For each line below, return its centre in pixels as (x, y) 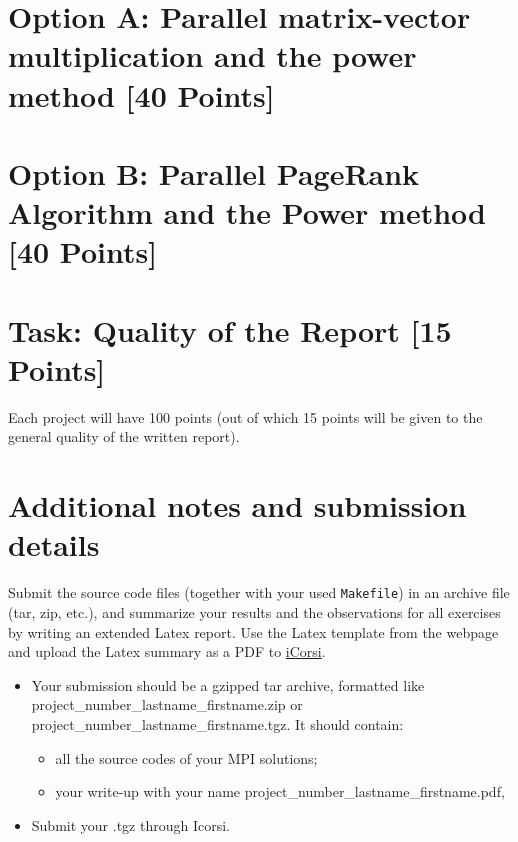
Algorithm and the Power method (247, 212)
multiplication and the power (212, 55)
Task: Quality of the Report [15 (230, 329)
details (54, 544)
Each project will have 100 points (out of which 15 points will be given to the (245, 416)
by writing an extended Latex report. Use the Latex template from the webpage (253, 631)
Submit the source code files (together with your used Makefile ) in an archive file (259, 592)
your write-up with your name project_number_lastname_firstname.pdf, (280, 791)
